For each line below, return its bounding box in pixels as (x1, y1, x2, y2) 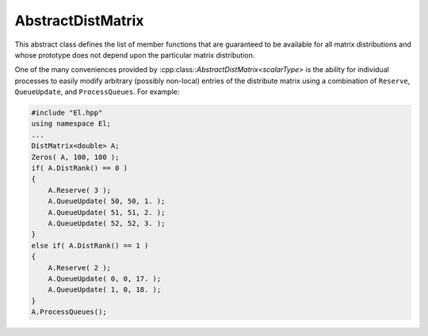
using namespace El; (31, 119, 111, 128)
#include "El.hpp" (31, 108, 103, 118)
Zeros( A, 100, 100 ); (31, 153, 120, 161)
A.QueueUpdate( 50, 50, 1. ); (48, 197, 166, 206)
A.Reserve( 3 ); (48, 186, 111, 194)
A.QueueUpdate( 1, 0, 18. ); (48, 285, 162, 294)
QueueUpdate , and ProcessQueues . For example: (14, 87, 180, 96)
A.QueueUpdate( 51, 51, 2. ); (48, 208, 166, 217)
